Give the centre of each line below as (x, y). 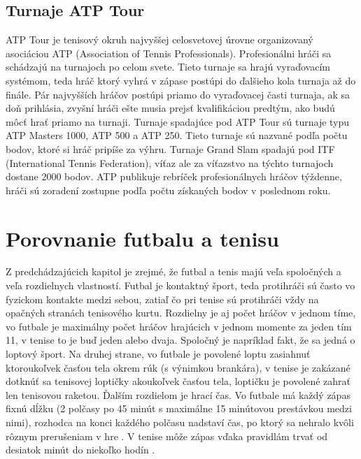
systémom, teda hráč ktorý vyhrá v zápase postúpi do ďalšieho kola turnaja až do (181, 80)
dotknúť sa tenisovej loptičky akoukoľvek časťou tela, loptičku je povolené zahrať (178, 381)
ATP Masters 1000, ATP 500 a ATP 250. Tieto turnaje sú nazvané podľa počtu (177, 135)
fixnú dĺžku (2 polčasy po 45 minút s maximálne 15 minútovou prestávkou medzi (179, 408)
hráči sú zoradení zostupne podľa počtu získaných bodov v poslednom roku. (168, 190)
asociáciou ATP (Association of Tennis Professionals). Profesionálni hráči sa (169, 53)
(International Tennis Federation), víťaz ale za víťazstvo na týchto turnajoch (170, 162)
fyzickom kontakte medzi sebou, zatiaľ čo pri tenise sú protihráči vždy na (162, 299)
